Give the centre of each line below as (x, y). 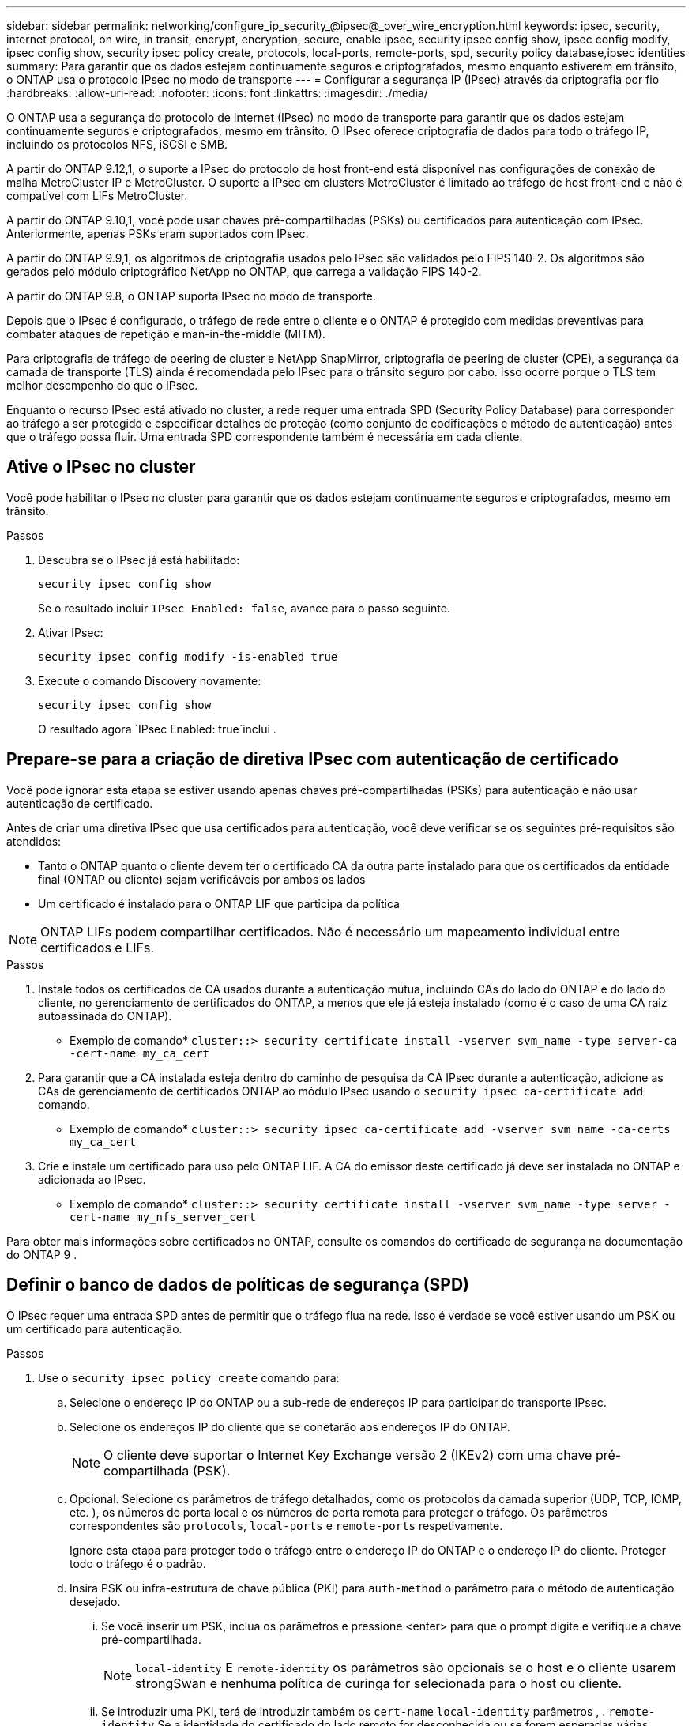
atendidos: (34, 841)
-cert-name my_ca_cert (140, 1053)
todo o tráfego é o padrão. (138, 1563)
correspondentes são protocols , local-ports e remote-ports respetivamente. (286, 1525)
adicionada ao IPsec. (92, 1179)
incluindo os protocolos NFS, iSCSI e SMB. (117, 144)
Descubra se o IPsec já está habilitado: (139, 560)
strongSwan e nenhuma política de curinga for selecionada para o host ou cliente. (379, 1683)
